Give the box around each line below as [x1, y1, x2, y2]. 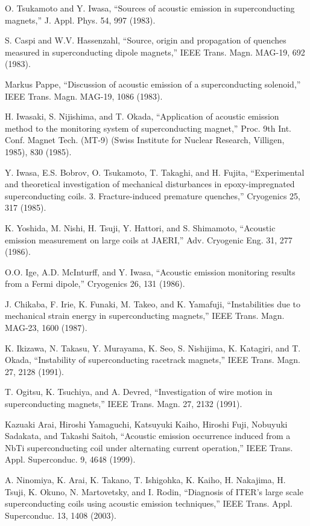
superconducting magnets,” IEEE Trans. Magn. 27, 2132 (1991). [5, 397, 242, 410]
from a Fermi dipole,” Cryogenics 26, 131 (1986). [5, 277, 185, 290]
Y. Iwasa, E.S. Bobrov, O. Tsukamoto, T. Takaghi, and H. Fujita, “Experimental [5, 165, 305, 178]
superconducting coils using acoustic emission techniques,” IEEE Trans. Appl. [5, 497, 293, 510]
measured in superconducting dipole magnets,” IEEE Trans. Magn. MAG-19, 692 [5, 45, 305, 58]
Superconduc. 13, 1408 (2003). [5, 508, 116, 521]
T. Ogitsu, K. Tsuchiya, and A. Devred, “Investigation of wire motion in [5, 385, 273, 398]
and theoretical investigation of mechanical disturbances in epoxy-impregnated [5, 178, 295, 190]
